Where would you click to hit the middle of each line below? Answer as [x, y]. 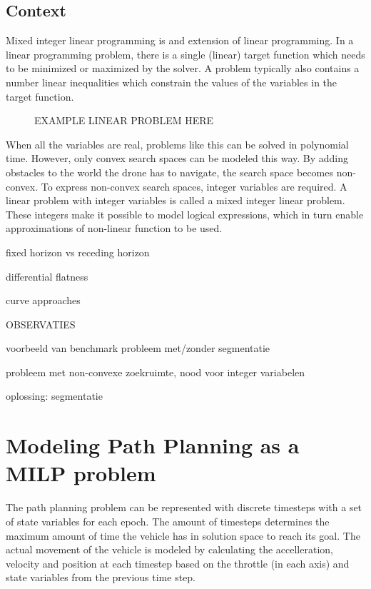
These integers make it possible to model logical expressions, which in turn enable [185, 214]
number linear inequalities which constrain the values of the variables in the [172, 82]
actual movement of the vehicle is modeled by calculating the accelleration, [169, 549]
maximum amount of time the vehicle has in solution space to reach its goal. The [183, 535]
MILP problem [81, 473]
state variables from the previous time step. [101, 577]
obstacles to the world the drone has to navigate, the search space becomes [170, 172]
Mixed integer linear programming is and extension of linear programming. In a [180, 40]
